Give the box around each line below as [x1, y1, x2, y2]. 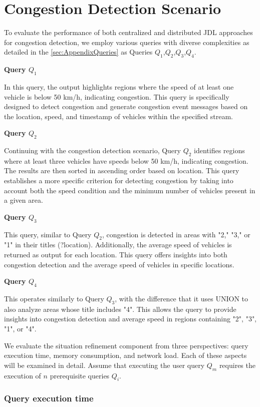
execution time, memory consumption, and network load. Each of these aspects [4, 350, 247, 360]
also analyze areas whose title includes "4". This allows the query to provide [4, 303, 236, 314]
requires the [219, 359, 255, 370]
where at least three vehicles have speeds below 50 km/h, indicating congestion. [4, 155, 248, 166]
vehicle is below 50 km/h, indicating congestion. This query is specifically [4, 91, 229, 102]
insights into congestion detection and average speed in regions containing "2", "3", [4, 313, 257, 324]
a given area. [4, 195, 43, 205]
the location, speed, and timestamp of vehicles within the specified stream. [4, 111, 233, 121]
